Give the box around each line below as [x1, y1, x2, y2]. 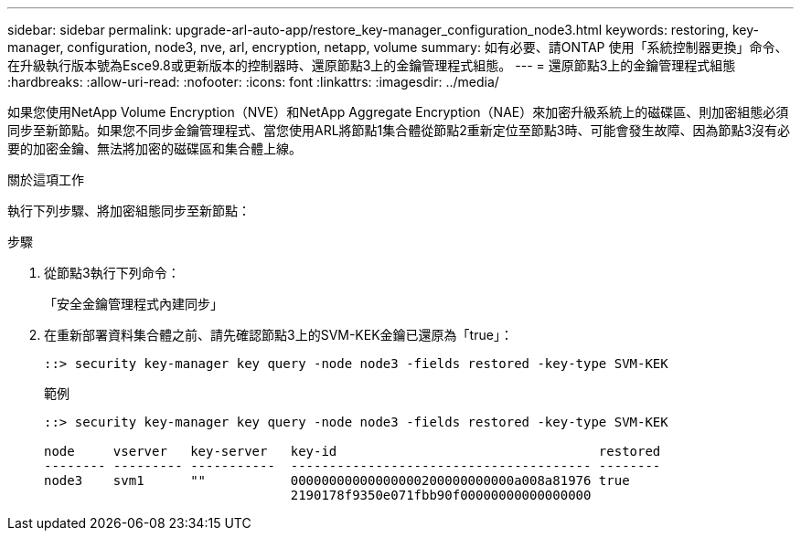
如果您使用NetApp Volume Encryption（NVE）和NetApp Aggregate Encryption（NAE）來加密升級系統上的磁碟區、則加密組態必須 [7, 104, 789, 120]
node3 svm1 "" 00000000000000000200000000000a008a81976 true [44, 473, 630, 488]
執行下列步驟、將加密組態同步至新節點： [7, 203, 251, 218]
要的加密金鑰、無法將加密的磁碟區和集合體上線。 [7, 141, 302, 156]
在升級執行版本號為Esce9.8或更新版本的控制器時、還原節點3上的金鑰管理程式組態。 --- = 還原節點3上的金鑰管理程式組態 [7, 58, 736, 73]
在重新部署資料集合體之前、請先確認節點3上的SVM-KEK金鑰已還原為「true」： [44, 327, 513, 343]
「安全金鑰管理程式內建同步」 [44, 296, 223, 311]
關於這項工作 [7, 172, 84, 187]
